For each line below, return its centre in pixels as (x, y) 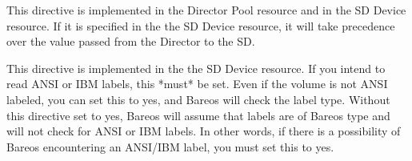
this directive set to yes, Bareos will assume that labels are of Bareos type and (198, 115)
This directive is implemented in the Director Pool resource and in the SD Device (206, 10)
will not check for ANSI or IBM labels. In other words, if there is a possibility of (204, 131)
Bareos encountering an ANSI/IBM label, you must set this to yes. (170, 146)
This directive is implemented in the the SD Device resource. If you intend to (196, 68)
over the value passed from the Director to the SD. (131, 41)
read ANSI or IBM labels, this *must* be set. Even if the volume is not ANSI (197, 84)
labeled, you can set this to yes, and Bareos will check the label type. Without (198, 99)
